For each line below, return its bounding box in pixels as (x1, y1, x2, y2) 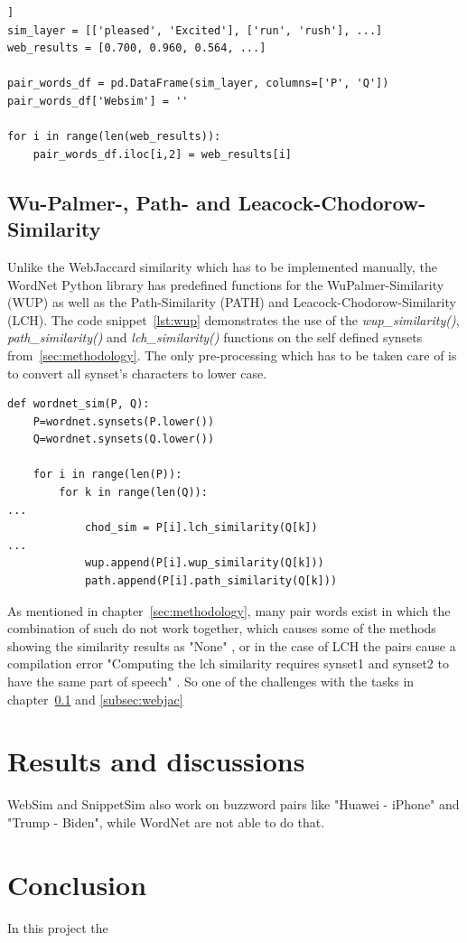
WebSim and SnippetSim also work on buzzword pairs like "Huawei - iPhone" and (7, 795, 460, 814)
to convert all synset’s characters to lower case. (7, 363, 267, 382)
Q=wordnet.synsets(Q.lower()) (33, 433, 215, 446)
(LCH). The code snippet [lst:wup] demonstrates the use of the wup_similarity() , (7, 310, 460, 329)
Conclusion (7, 865, 147, 902)
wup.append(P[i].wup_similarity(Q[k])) (84, 556, 324, 570)
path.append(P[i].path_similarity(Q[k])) (84, 574, 338, 588)
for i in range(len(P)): (33, 468, 182, 481)
